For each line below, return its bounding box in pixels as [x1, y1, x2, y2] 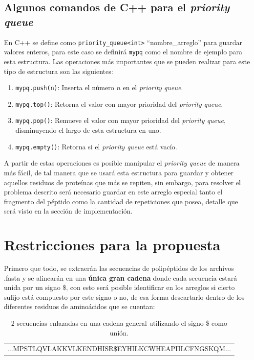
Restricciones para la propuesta [4, 235, 221, 255]
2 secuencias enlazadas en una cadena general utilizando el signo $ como [11, 317, 227, 328]
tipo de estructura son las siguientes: [4, 66, 113, 76]
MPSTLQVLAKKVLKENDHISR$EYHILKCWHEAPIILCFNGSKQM [13, 343, 226, 354]
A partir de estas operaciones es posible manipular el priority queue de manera [4, 158, 240, 168]
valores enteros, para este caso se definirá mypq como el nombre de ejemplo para [4, 47, 243, 57]
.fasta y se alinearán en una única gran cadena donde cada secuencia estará [4, 272, 237, 283]
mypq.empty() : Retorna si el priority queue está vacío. [15, 141, 177, 151]
